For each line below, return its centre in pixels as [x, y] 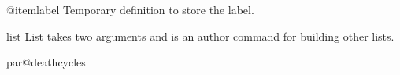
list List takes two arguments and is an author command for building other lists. [200, 36]
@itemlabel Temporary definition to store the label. [130, 9]
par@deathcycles [46, 62]
